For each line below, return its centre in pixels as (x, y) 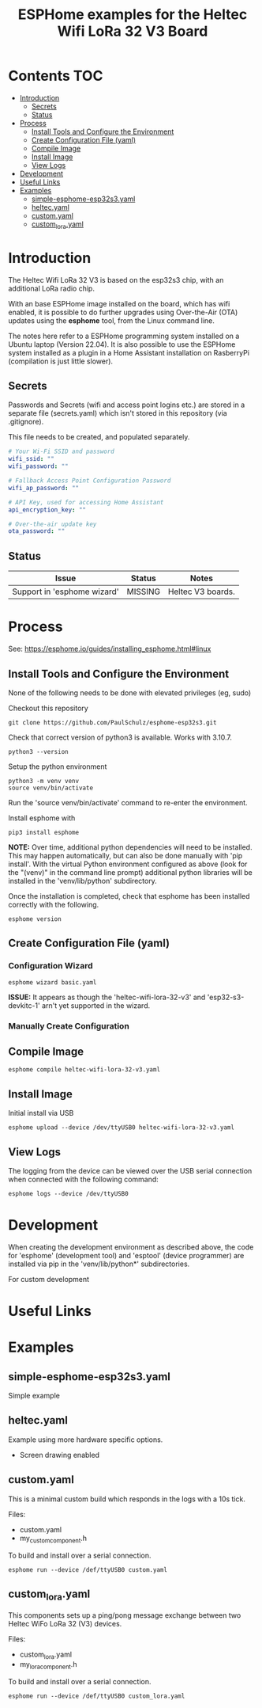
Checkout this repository (48, 708)
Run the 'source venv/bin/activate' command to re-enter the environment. (128, 802)
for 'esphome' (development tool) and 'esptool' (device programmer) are (126, 1255)
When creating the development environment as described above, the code (131, 1247)
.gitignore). (26, 422)
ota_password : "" (37, 531)
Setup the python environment (58, 767)
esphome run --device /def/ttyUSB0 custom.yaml (88, 1569)
